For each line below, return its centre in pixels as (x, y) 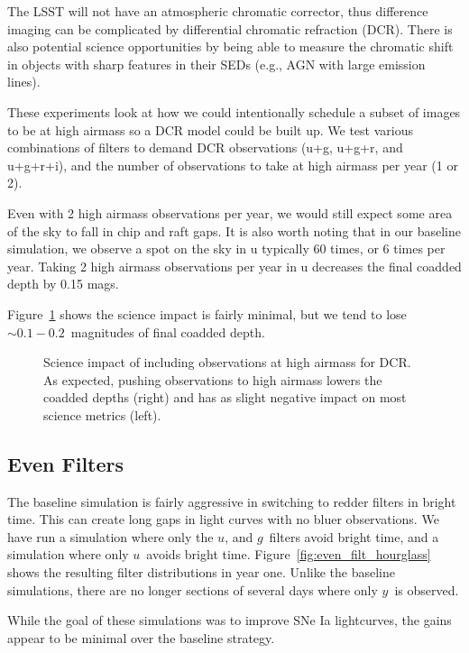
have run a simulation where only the (110, 536)
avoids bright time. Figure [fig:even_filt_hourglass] (289, 554)
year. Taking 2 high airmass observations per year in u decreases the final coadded (234, 266)
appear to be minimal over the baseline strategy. (141, 637)
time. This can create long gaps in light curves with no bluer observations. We (223, 519)
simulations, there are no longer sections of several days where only (193, 589)
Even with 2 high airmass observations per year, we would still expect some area (230, 212)
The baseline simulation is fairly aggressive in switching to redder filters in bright (232, 501)
